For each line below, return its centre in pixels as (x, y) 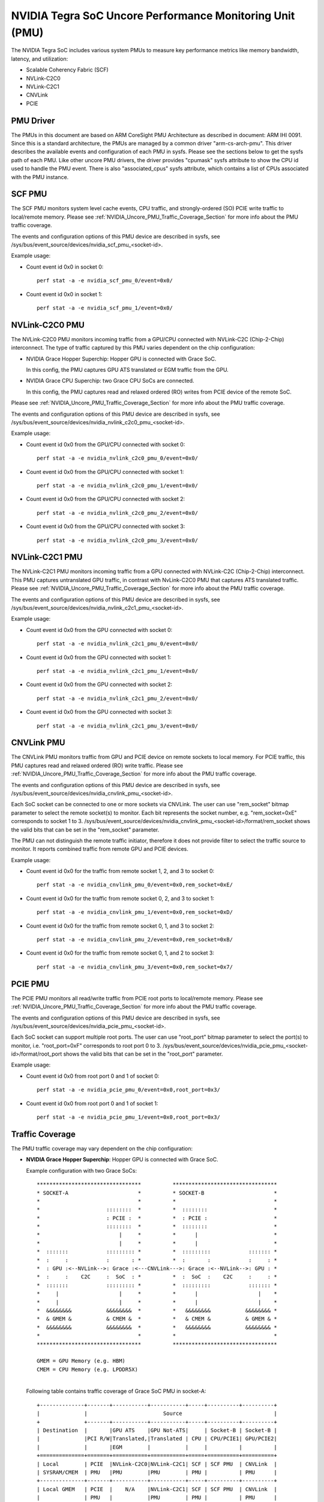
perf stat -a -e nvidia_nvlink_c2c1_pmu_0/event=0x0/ (117, 644)
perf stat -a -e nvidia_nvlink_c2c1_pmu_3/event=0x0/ (117, 726)
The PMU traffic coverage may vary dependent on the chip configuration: (102, 1148)
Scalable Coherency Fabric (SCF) (67, 70)
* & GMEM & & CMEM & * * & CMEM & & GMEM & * (157, 1319)
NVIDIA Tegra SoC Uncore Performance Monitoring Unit (153, 16)
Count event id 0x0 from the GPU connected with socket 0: (99, 630)
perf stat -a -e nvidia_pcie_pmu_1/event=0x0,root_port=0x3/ (128, 1117)
